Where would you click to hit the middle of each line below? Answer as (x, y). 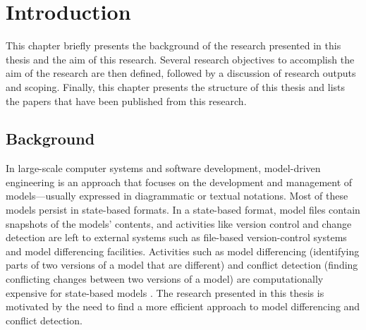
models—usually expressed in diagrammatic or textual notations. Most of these (177, 196)
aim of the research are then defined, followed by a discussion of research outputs (181, 73)
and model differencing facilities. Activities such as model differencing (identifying (183, 251)
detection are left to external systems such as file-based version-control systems (176, 237)
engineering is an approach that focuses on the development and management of (179, 182)
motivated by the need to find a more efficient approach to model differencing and (183, 306)
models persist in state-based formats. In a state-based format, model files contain (183, 210)
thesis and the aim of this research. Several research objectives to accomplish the (180, 59)
